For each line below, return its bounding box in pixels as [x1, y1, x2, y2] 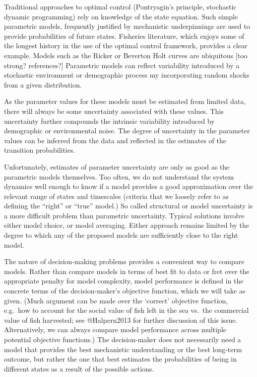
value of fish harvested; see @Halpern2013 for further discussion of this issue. [4, 314, 238, 325]
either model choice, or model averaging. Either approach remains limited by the [4, 220, 250, 230]
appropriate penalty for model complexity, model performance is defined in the [4, 276, 244, 286]
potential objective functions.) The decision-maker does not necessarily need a [4, 334, 241, 344]
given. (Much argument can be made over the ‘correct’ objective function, [4, 295, 228, 305]
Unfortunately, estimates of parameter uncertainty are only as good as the [4, 161, 230, 172]
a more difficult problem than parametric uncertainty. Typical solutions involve [4, 210, 245, 220]
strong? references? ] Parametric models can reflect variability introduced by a [4, 60, 240, 70]
